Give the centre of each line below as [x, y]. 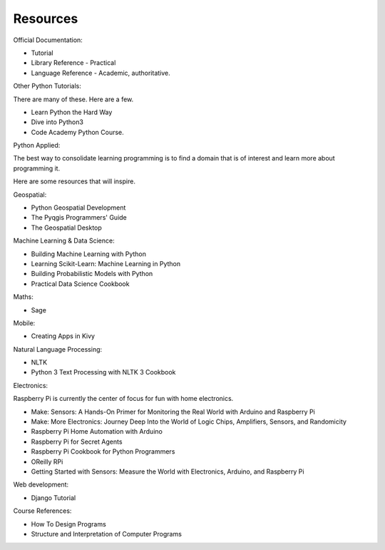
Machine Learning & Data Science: [64, 241]
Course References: [42, 511]
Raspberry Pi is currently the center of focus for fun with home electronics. [123, 399]
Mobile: [24, 323]
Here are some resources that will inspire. [74, 181]
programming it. [37, 168]
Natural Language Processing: [58, 349]
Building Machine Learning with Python [88, 254]
